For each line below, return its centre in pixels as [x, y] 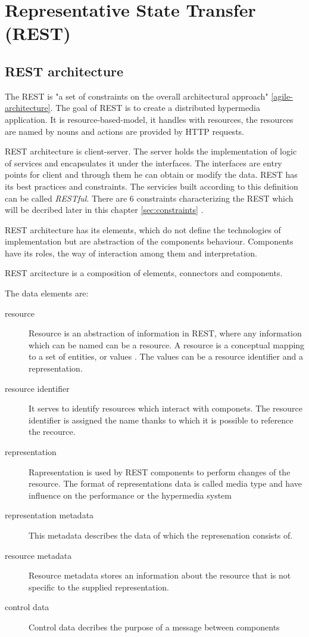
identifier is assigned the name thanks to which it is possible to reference [161, 420]
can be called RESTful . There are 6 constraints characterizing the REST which [149, 198]
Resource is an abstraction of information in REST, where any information [165, 333]
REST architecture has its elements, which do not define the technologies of [143, 229]
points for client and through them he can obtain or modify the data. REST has [151, 174]
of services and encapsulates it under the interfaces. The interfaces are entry [143, 163]
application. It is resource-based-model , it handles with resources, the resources [149, 119]
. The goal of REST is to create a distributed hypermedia [155, 108]
